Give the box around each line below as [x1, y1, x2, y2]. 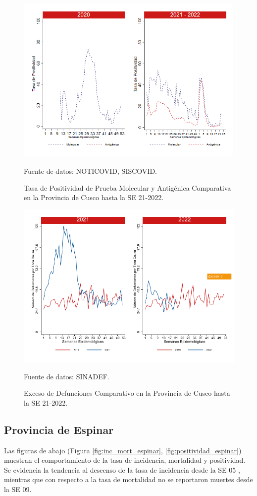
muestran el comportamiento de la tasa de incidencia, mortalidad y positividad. [4, 455, 246, 465]
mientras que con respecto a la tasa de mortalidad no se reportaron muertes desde [4, 474, 253, 485]
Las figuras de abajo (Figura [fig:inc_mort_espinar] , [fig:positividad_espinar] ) [4, 445, 242, 455]
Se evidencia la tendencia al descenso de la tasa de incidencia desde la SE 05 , [4, 464, 240, 475]
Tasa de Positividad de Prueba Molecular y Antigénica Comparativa [24, 182, 231, 193]
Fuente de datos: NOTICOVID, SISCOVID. [24, 165, 157, 176]
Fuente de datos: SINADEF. [24, 371, 109, 381]
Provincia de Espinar [4, 422, 114, 437]
